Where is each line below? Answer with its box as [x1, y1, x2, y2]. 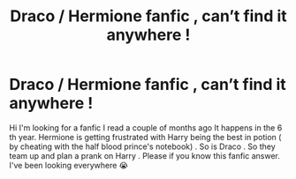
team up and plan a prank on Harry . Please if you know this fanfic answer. [9, 150, 280, 160]
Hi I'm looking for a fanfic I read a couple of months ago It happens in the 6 [9, 122, 283, 133]
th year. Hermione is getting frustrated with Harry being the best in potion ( [9, 131, 282, 142]
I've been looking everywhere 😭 [9, 160, 129, 170]
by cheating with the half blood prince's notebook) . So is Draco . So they [9, 141, 276, 152]
